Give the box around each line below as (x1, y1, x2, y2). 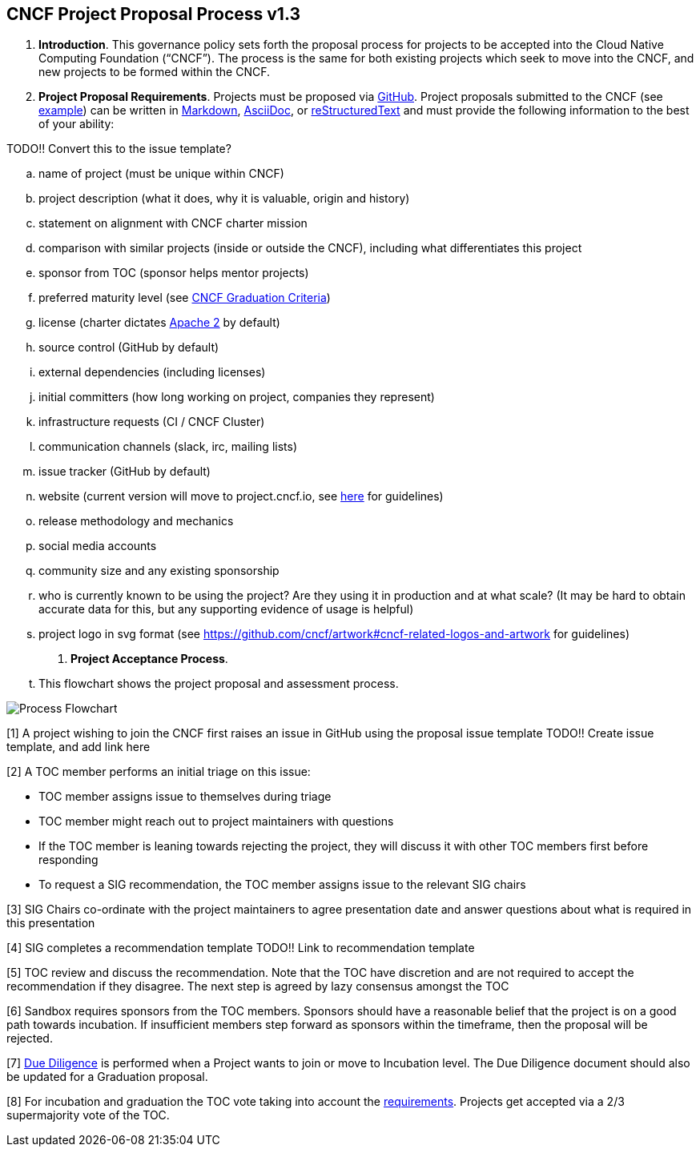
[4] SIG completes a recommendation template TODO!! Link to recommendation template (6, 941, 475, 955)
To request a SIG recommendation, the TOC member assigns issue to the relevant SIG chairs (38, 878, 526, 892)
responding (38, 853, 99, 867)
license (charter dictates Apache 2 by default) (38, 315, 280, 330)
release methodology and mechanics (38, 514, 234, 528)
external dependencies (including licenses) (38, 365, 266, 380)
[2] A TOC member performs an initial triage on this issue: (6, 765, 311, 779)
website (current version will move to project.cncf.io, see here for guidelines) (38, 489, 444, 504)
